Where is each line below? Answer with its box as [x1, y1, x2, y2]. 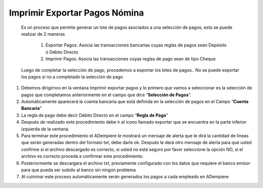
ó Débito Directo [45, 49, 78, 55]
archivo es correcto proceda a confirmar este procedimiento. [21, 153, 144, 159]
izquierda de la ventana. [21, 126, 70, 132]
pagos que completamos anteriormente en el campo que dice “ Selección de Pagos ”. [21, 92, 192, 98]
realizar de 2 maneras [21, 31, 65, 37]
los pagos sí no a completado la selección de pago [21, 74, 123, 80]
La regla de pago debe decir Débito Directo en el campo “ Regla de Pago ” [21, 112, 168, 118]
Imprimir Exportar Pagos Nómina [9, 7, 144, 18]
